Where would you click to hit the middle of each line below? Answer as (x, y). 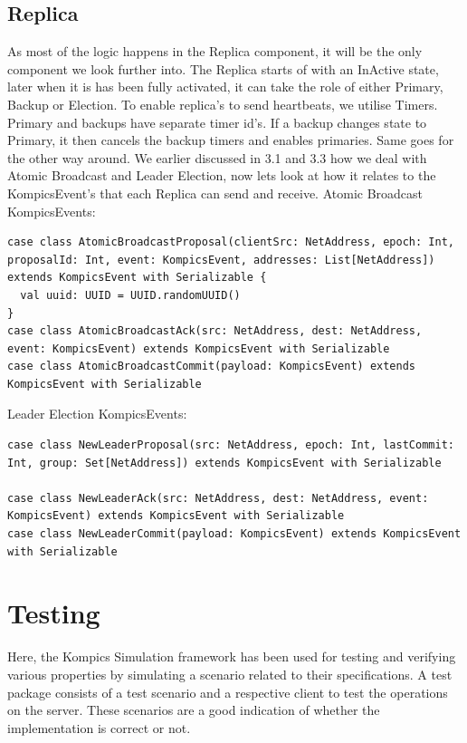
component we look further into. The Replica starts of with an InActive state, (223, 68)
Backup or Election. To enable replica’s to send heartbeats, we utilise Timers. (223, 104)
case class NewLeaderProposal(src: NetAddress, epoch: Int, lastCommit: (231, 445)
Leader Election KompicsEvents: (97, 414)
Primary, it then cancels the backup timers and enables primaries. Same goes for (231, 140)
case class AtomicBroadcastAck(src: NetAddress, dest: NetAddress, (215, 331)
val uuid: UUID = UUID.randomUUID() (130, 295)
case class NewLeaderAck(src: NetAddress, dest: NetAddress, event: (218, 498)
